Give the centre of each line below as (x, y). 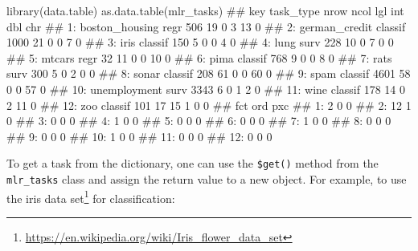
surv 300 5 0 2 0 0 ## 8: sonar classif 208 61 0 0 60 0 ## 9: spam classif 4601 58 (209, 73)
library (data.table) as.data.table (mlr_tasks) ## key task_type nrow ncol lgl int (205, 10)
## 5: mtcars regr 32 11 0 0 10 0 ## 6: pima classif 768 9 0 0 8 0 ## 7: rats (199, 57)
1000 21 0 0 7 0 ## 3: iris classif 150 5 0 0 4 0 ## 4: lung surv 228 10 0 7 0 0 (200, 42)
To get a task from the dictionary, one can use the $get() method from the (193, 163)
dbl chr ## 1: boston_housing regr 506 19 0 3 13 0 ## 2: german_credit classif (206, 26)
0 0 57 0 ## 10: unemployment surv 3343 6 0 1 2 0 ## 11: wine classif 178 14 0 (206, 89)
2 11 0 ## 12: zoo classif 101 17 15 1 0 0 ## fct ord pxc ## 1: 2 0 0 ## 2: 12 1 (209, 105)
